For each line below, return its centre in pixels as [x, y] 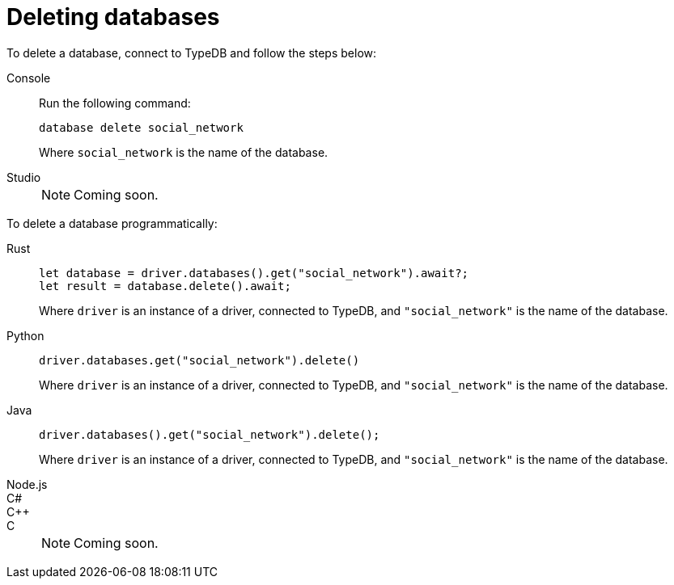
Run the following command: [115, 103]
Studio [24, 177]
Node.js [27, 484]
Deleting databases [113, 17]
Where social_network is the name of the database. [184, 152]
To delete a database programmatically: [112, 223]
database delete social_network [141, 127]
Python [25, 335]
